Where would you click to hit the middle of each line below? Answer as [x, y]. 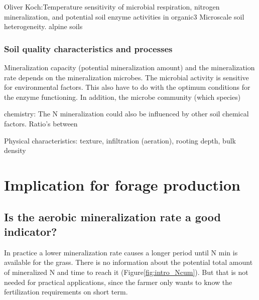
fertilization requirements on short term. [66, 292]
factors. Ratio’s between [41, 123]
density [15, 150]
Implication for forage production [122, 184]
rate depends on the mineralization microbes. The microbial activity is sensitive [126, 77]
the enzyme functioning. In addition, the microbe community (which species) [122, 97]
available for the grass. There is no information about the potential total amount [128, 262]
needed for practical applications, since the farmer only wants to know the [118, 282]
